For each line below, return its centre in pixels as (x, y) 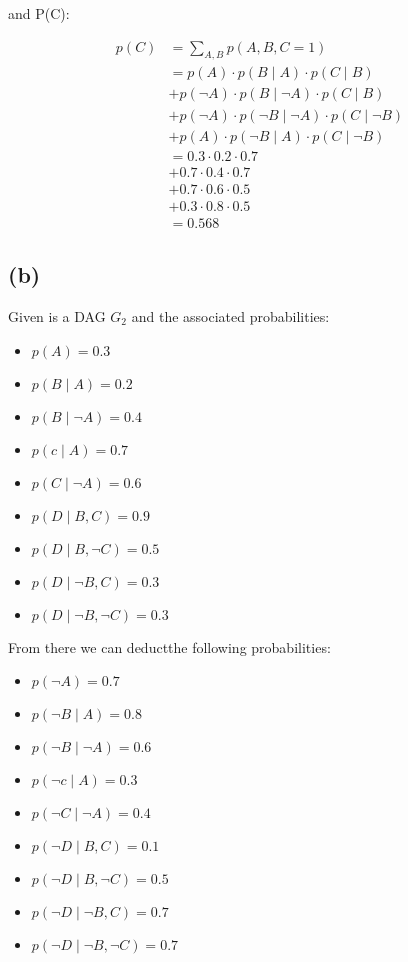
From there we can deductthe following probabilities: (169, 646)
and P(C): (39, 13)
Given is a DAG (57, 315)
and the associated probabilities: (230, 315)
